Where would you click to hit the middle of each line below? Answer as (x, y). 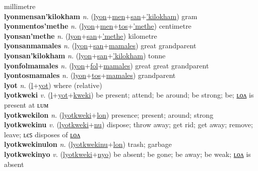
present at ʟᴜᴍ (26, 104)
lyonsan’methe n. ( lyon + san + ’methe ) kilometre (81, 35)
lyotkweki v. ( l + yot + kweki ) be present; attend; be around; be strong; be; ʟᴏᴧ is (129, 95)
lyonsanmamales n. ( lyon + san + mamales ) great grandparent (100, 46)
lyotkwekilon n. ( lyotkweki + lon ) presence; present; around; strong (109, 114)
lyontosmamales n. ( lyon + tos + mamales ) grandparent (90, 75)
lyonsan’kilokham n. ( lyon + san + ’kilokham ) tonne (85, 55)
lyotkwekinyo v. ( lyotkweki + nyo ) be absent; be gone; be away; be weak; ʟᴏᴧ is (127, 154)
